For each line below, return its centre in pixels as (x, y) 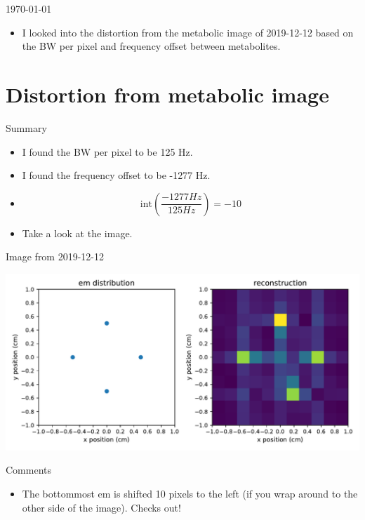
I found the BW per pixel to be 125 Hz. (107, 151)
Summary (26, 127)
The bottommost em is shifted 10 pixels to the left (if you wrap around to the (190, 494)
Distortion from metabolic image (167, 94)
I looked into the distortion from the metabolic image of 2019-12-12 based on (188, 32)
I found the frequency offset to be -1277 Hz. (116, 175)
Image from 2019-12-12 (55, 256)
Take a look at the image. (77, 233)
